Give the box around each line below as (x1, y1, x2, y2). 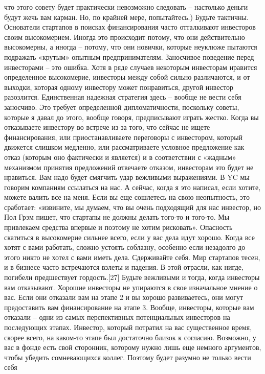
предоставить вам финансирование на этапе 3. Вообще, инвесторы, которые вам (4, 301, 254, 312)
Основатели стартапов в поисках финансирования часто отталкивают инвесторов (4, 21, 256, 32)
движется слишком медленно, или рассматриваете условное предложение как (4, 142, 245, 152)
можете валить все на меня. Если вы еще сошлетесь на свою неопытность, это (4, 192, 250, 202)
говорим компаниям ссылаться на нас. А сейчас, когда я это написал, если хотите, (4, 181, 261, 192)
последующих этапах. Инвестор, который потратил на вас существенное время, (4, 322, 252, 332)
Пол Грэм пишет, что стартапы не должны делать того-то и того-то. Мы (4, 212, 230, 222)
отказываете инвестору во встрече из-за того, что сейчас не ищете (4, 122, 210, 132)
